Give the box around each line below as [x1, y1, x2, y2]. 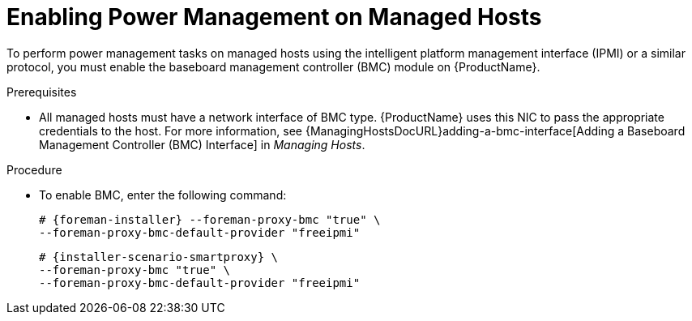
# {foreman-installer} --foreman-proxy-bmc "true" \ [39, 212, 381, 226]
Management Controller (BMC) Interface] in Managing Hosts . [39, 137, 365, 152]
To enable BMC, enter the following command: [39, 187, 287, 202]
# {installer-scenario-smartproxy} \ [39, 250, 279, 263]
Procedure [6, 162, 62, 177]
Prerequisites [6, 84, 77, 99]
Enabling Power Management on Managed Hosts [6, 3, 542, 31]
